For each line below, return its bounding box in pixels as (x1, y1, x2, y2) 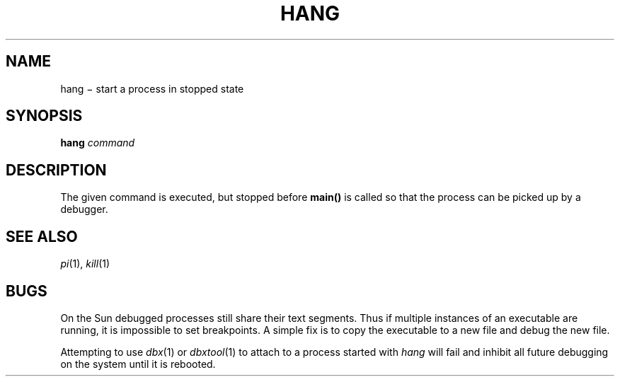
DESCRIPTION (6, 161, 107, 179)
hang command (60, 137, 135, 149)
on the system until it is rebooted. (60, 357, 216, 370)
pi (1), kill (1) (60, 257, 110, 270)
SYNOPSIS (6, 107, 83, 125)
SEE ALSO (6, 227, 78, 245)
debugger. (60, 203, 108, 216)
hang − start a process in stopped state (60, 82, 244, 95)
